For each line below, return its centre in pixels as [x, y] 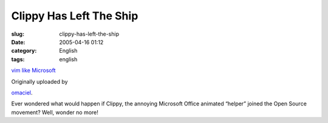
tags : [18, 59]
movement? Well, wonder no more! [55, 112]
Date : [18, 42]
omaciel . [22, 92]
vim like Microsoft [33, 70]
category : [24, 51]
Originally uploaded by [39, 81]
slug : [18, 34]
